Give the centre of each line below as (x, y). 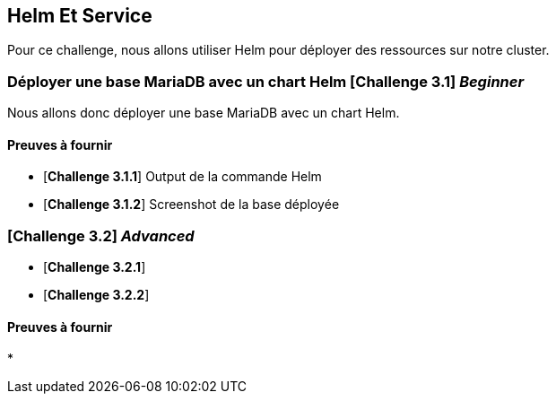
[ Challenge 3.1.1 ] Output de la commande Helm (182, 177)
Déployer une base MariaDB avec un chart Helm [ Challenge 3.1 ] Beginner (266, 81)
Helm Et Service (80, 16)
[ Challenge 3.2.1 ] (95, 267)
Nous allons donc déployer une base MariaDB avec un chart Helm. (204, 113)
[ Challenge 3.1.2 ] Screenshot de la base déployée (191, 205)
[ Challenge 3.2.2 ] (96, 295)
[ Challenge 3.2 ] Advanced (101, 235)
